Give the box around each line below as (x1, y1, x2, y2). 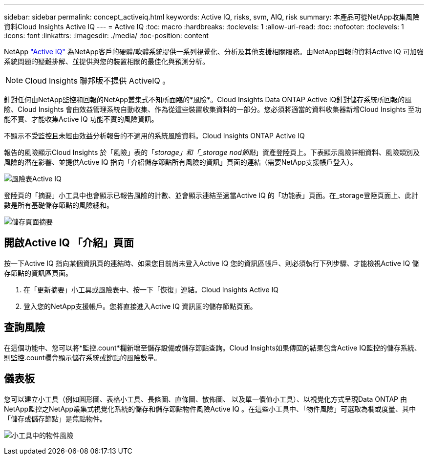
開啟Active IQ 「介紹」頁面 (4, 237, 134, 249)
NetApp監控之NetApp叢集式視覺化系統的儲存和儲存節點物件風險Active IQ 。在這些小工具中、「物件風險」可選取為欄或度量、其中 (4, 404, 416, 413)
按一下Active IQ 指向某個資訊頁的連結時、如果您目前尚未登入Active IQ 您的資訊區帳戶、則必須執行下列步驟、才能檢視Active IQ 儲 (4, 259, 419, 267)
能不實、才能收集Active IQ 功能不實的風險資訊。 (4, 115, 158, 123)
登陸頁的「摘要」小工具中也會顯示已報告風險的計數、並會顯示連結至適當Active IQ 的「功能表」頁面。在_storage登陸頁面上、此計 (4, 191, 419, 199)
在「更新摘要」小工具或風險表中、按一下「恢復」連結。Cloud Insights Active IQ (23, 285, 279, 294)
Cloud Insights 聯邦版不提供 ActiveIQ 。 (25, 76, 171, 86)
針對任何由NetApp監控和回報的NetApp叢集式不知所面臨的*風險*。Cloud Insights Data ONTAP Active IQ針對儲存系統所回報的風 (4, 95, 412, 104)
